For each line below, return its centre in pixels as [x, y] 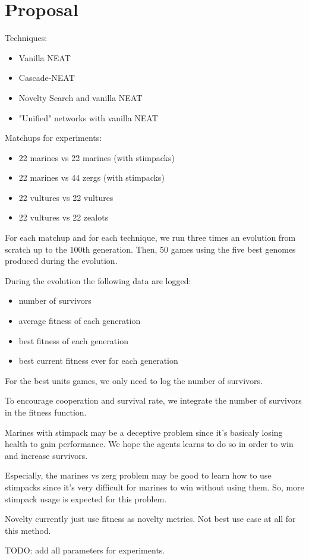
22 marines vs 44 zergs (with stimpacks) [92, 177]
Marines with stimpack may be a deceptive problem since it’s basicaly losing [144, 432]
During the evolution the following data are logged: [98, 280]
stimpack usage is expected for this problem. [86, 498]
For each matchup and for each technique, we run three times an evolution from [150, 237]
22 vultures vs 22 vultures [66, 197]
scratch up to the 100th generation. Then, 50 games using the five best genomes [150, 249]
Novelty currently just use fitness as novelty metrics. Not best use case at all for [150, 519]
